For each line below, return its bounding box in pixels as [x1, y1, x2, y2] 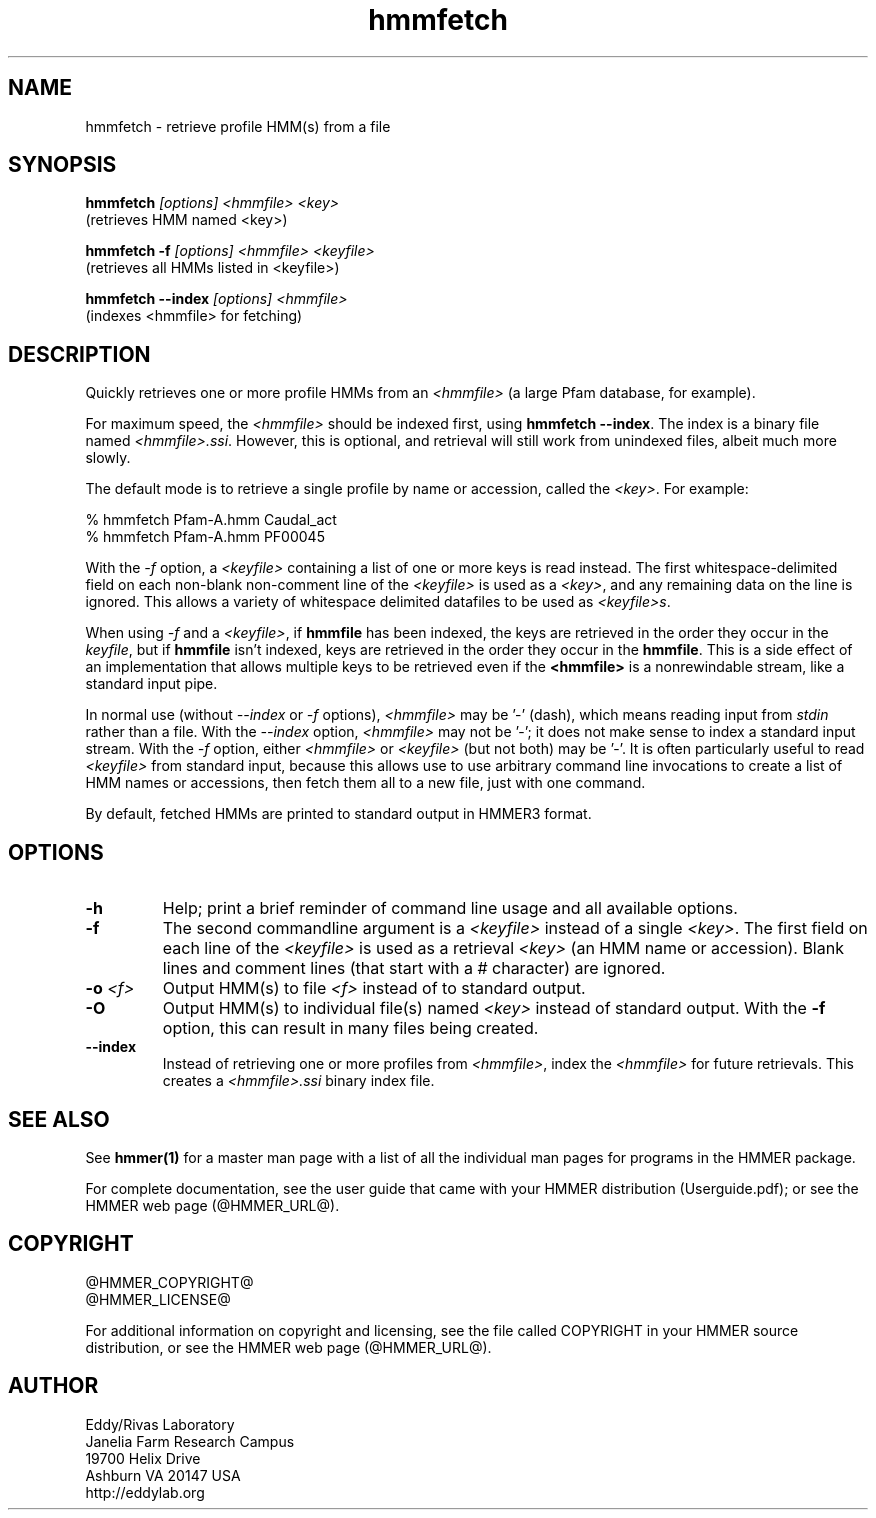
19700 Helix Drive [85, 1449, 201, 1467]
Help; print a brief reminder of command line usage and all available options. [162, 898, 738, 919]
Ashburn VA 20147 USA [85, 1466, 241, 1484]
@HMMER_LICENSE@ [85, 1290, 231, 1308]
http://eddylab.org [85, 1483, 205, 1501]
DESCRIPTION [8, 341, 151, 367]
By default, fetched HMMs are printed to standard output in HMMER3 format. [85, 805, 592, 823]
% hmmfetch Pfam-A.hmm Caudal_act [85, 511, 337, 529]
